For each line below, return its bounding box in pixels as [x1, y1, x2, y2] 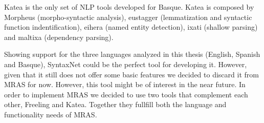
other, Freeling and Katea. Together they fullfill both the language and [4, 99, 227, 110]
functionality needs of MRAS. [4, 109, 97, 119]
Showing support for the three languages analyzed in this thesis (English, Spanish [4, 49, 260, 59]
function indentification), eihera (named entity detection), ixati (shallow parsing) [4, 22, 258, 32]
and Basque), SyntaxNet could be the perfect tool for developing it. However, [4, 58, 247, 69]
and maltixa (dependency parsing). [4, 31, 114, 42]
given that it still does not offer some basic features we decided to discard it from [4, 69, 259, 79]
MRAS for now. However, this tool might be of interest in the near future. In [4, 79, 246, 90]
